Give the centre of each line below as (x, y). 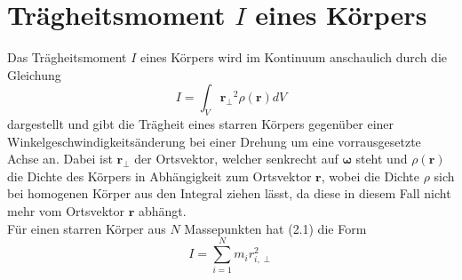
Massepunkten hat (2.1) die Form (275, 228)
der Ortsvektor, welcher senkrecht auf (236, 159)
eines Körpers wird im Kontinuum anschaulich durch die (294, 57)
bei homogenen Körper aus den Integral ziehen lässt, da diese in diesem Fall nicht (229, 193)
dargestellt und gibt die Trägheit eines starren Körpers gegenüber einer (201, 124)
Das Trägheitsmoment (67, 57)
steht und (382, 159)
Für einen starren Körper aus (87, 228)
